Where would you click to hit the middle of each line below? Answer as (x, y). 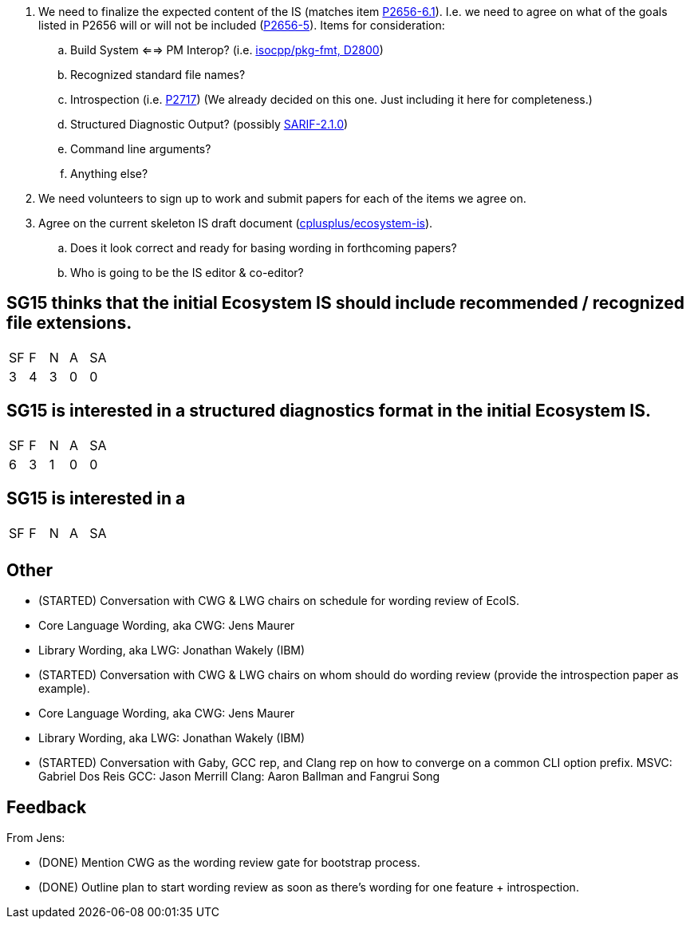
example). (64, 689)
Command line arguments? (141, 149)
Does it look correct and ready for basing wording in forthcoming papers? (264, 248)
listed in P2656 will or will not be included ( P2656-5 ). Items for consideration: (242, 25)
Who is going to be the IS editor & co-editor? (187, 273)
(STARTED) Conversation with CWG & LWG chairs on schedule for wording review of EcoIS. (279, 601)
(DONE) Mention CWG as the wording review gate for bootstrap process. (229, 863)
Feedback (47, 807)
